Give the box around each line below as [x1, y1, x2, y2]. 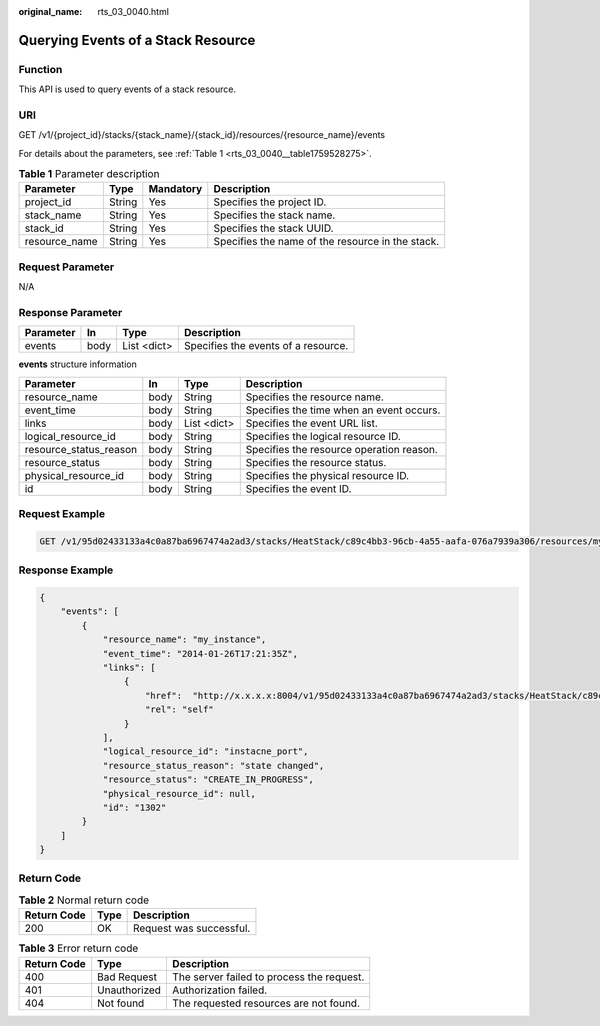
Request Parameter [18, 260, 115, 274]
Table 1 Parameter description [18, 167, 160, 181]
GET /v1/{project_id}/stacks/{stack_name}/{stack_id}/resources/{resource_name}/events [18, 129, 385, 141]
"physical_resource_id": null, [102, 788, 257, 799]
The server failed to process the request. [171, 970, 365, 984]
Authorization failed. [171, 983, 268, 997]
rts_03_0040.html [97, 6, 170, 17]
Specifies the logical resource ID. [245, 429, 402, 443]
